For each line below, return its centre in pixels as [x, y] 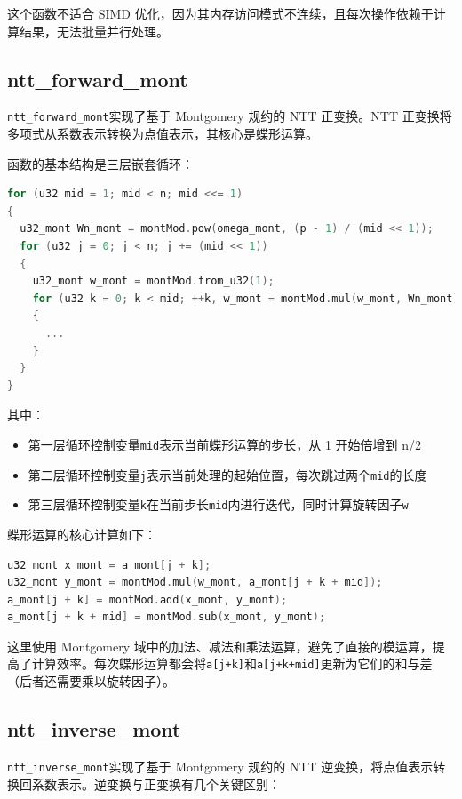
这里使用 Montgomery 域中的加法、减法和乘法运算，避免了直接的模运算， [220, 646]
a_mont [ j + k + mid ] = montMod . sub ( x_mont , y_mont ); [167, 617]
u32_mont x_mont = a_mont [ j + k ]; [109, 565]
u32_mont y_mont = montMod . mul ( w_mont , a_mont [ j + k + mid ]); [195, 583]
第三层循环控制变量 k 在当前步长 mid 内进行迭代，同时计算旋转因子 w [218, 504]
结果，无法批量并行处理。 [94, 31]
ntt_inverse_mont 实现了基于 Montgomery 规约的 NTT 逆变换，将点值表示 [220, 766]
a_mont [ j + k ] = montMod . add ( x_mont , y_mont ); [147, 599]
